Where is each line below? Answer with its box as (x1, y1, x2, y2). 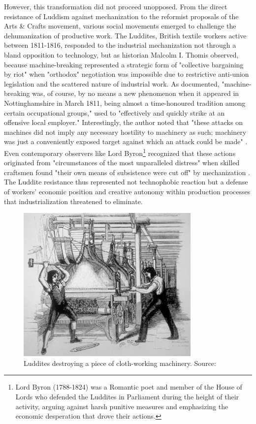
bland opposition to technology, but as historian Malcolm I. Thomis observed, (4, 49, 239, 60)
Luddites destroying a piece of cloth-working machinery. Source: (24, 358, 216, 368)
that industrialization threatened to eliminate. (4, 196, 143, 206)
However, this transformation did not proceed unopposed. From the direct (4, 1, 227, 11)
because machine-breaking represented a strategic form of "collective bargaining (4, 59, 244, 69)
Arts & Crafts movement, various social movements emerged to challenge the (4, 21, 236, 31)
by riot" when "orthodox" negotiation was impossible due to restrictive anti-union (4, 69, 249, 79)
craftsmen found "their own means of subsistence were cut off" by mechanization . (4, 167, 250, 177)
